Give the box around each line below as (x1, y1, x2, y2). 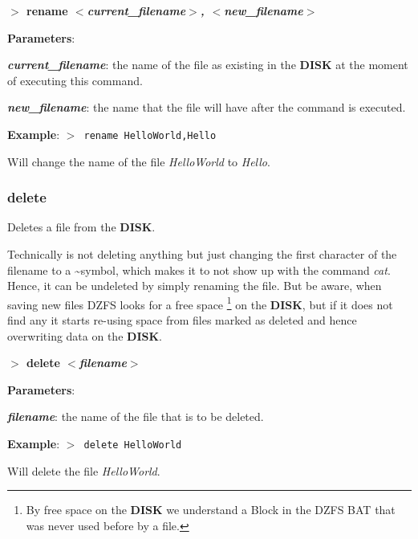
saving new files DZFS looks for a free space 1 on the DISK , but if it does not (7, 293, 393, 312)
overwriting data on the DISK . (7, 327, 162, 344)
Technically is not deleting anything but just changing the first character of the (7, 246, 397, 263)
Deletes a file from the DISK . (7, 218, 156, 235)
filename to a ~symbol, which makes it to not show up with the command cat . (7, 261, 391, 278)
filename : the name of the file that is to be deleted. (7, 408, 264, 425)
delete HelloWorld (83, 439, 182, 451)
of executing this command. (7, 71, 143, 88)
